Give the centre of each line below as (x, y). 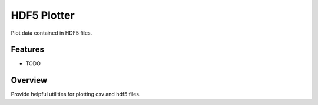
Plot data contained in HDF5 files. (52, 33)
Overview (29, 80)
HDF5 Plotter (43, 15)
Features (27, 50)
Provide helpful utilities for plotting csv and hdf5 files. (76, 94)
